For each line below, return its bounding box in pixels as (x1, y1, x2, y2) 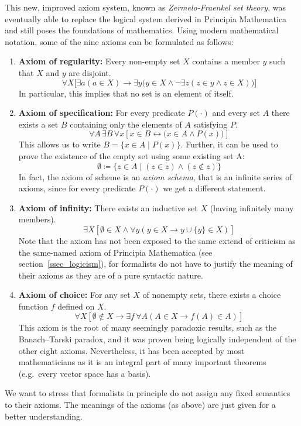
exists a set (18, 118, 59, 130)
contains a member (192, 55, 260, 67)
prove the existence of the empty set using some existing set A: (18, 149, 245, 162)
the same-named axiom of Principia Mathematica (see (18, 246, 213, 258)
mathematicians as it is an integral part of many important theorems (18, 356, 266, 368)
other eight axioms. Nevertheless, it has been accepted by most (18, 344, 245, 356)
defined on (57, 300, 95, 312)
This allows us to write (18, 138, 101, 150)
